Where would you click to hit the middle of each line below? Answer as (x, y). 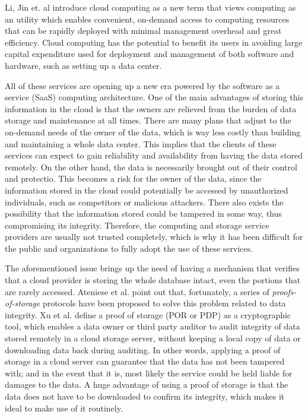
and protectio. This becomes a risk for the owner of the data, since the (133, 178)
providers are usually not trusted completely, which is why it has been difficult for (154, 237)
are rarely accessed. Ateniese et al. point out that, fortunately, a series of (137, 291)
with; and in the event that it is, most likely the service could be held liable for (149, 373)
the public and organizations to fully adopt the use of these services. (129, 248)
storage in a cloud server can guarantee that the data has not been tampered (145, 361)
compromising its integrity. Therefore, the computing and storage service (137, 225)
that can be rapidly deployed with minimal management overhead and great (143, 31)
